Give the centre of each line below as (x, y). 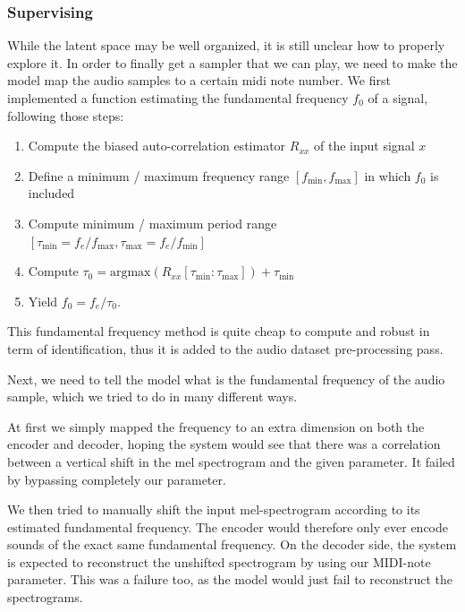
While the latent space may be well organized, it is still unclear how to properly (226, 45)
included (51, 193)
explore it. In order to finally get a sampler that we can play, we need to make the (232, 62)
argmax (130, 273)
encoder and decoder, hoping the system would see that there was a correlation (224, 444)
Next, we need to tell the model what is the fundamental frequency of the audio (226, 379)
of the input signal (364, 146)
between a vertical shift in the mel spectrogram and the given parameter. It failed (231, 461)
